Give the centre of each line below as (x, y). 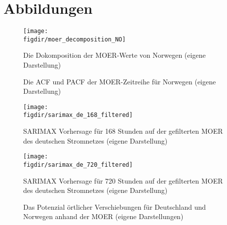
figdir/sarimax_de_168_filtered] (78, 115)
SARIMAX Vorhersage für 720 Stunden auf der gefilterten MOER (123, 180)
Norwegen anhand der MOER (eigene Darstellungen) (103, 216)
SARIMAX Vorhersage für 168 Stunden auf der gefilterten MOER (123, 131)
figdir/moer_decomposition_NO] (75, 39)
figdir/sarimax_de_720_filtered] (78, 165)
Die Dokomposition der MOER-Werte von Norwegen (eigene (114, 55)
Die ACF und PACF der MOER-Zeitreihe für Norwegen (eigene (120, 81)
